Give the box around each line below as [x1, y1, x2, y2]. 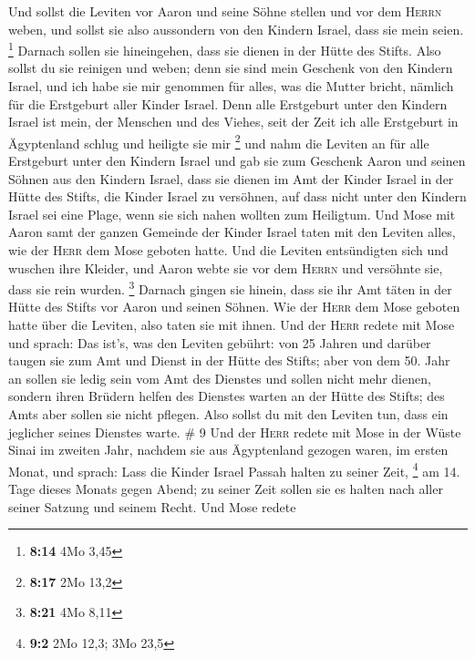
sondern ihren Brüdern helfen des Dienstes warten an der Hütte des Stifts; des [8, 386, 445, 406]
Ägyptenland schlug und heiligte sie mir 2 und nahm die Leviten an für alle [8, 130, 429, 152]
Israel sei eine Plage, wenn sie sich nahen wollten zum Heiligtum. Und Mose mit [8, 204, 456, 223]
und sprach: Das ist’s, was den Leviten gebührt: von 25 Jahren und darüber [8, 333, 431, 352]
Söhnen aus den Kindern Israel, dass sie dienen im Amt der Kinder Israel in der [8, 169, 454, 188]
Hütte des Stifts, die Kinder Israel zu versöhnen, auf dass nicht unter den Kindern [8, 187, 467, 206]
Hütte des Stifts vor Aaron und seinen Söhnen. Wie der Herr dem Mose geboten [8, 297, 460, 316]
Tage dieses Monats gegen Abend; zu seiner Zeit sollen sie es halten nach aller [8, 479, 443, 499]
